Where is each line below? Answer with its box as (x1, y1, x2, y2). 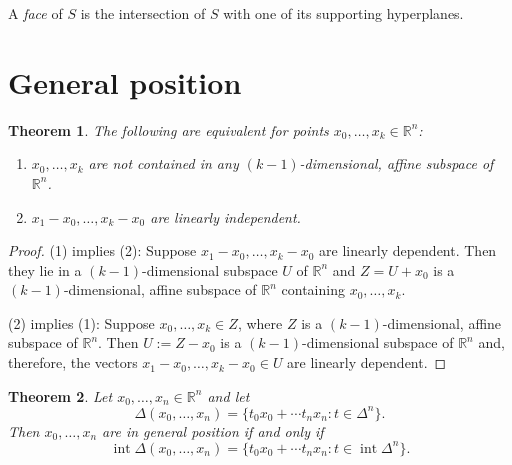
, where (237, 312, 283, 333)
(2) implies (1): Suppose (8, 312, 155, 333)
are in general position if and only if (102, 420, 324, 441)
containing (281, 279, 345, 300)
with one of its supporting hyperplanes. (223, 3, 464, 23)
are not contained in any (88, 153, 239, 174)
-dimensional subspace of (301, 332, 454, 353)
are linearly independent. (150, 206, 301, 227)
